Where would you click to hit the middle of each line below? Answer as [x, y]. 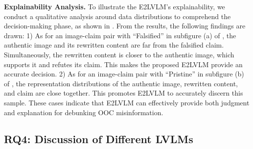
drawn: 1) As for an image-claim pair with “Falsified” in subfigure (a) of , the [120, 35]
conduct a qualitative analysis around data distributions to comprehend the [117, 16]
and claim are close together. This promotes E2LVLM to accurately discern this [124, 93]
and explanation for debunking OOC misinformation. [84, 112]
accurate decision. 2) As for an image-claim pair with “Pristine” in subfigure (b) [124, 74]
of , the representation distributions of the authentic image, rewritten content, [121, 83]
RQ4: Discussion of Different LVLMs [99, 138]
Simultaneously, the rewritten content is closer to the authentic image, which [119, 54]
